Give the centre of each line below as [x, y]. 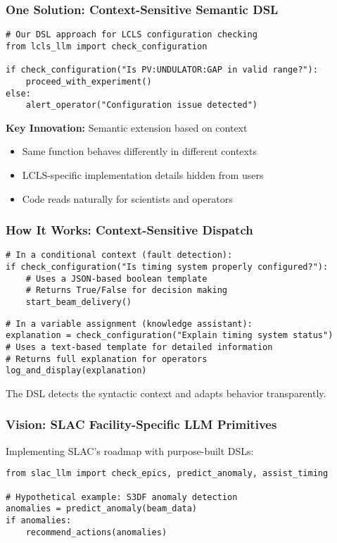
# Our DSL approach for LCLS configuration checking [132, 35]
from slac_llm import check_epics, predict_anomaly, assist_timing [167, 474]
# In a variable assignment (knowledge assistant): [129, 324]
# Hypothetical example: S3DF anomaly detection [122, 497]
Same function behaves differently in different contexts [139, 151]
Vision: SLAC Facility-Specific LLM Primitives [141, 424]
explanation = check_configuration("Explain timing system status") [170, 336]
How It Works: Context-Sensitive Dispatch [129, 230]
